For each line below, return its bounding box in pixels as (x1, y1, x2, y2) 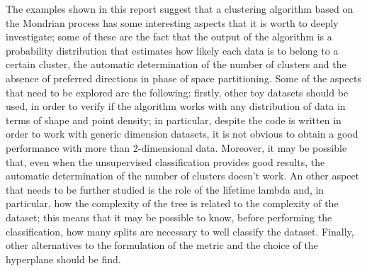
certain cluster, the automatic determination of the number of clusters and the (6, 57, 346, 72)
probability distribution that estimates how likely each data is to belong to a (6, 43, 339, 57)
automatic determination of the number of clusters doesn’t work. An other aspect (6, 168, 360, 183)
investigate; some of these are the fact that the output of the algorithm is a (6, 29, 332, 44)
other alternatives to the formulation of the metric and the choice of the (6, 238, 318, 253)
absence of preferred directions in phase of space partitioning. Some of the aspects (6, 70, 361, 85)
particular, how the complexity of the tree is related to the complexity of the (6, 196, 339, 211)
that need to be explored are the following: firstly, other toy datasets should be (6, 84, 349, 99)
